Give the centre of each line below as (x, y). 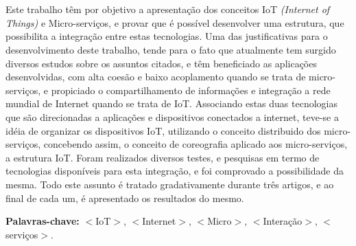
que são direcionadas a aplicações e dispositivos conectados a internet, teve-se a (172, 116)
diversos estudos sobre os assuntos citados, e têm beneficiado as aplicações (161, 63)
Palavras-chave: (43, 221)
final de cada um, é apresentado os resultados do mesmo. (125, 198)
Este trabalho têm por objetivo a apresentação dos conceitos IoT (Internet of (168, 9)
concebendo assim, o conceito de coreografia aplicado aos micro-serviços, (195, 144)
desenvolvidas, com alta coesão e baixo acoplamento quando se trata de (156, 77)
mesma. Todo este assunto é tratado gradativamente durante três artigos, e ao (170, 184)
